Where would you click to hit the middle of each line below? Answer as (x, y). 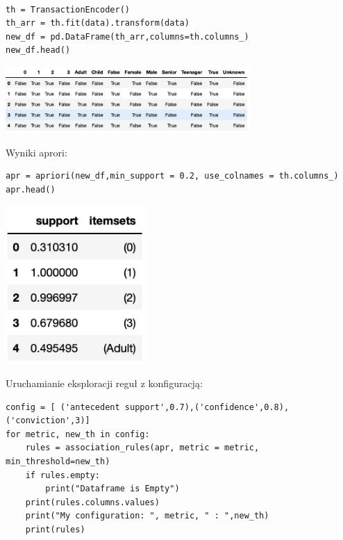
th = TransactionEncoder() (68, 9)
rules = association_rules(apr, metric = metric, (142, 448)
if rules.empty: (63, 475)
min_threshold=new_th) (58, 461)
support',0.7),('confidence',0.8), (207, 407)
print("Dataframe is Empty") (112, 489)
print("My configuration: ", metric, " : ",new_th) (147, 516)
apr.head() (31, 189)
